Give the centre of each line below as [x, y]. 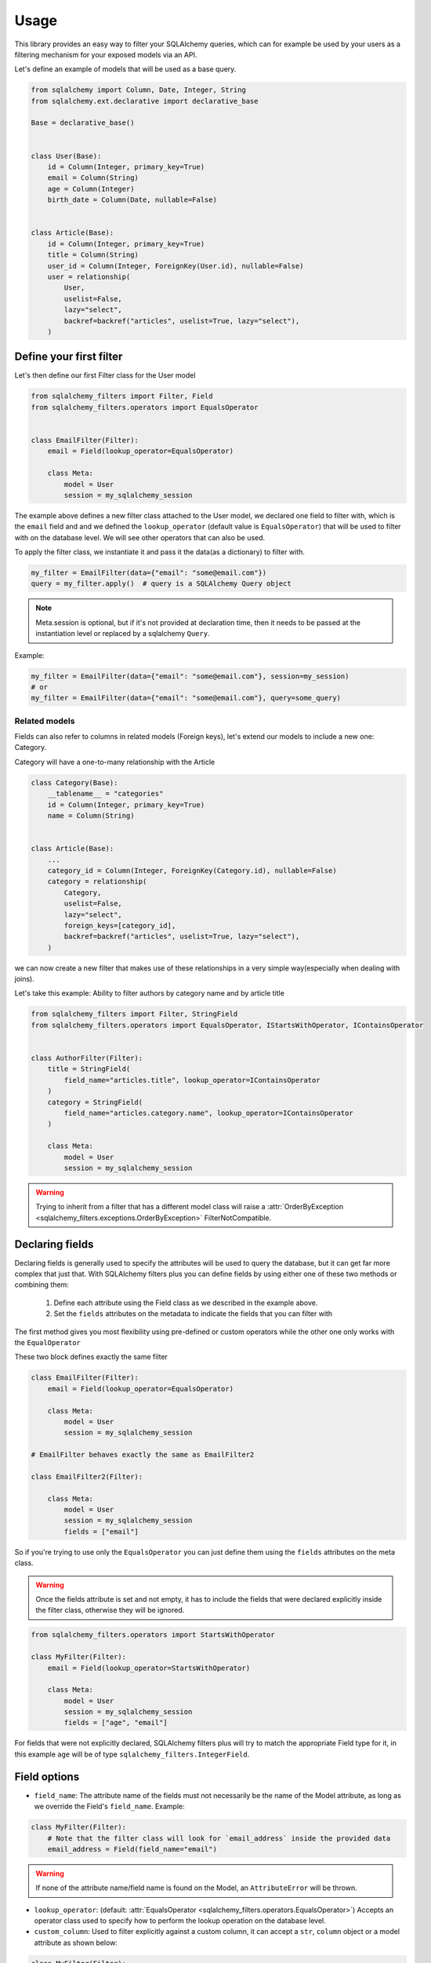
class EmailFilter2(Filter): [87, 1477]
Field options [47, 1777]
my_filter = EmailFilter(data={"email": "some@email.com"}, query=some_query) [186, 698]
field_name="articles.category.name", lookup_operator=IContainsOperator [209, 1113]
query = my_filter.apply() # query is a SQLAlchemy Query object [161, 584]
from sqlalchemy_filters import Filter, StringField [134, 1014]
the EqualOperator [48, 1342]
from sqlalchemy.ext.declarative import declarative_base [145, 101]
